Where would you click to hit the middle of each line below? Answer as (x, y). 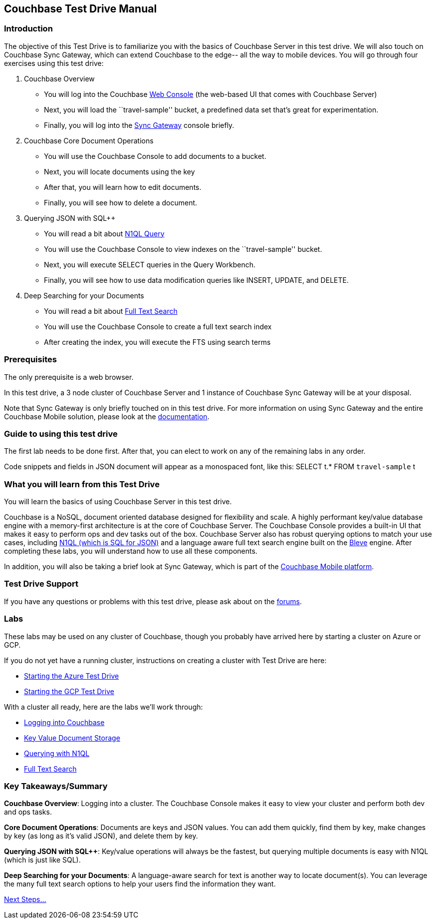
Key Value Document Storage (72, 738)
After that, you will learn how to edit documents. (123, 187)
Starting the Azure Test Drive (72, 676)
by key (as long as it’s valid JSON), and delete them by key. (101, 836)
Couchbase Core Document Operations (89, 140)
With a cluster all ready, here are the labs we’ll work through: (104, 707)
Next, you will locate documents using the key (119, 171)
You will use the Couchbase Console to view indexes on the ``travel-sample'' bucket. (183, 249)
